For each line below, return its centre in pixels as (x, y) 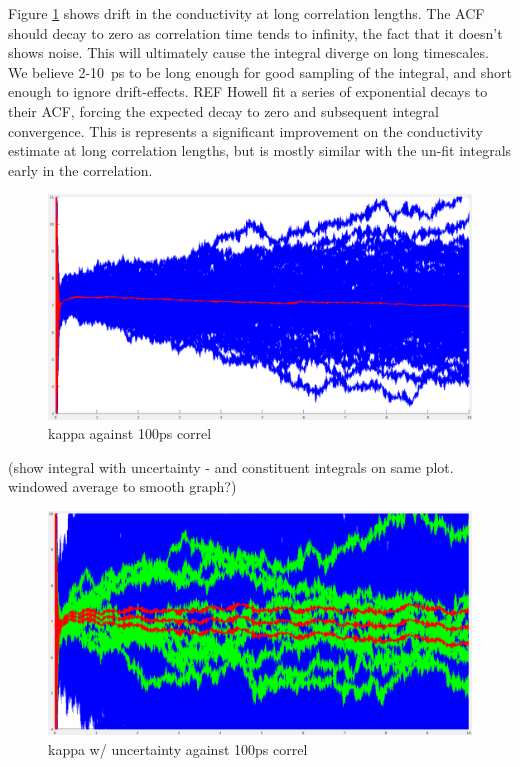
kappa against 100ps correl (130, 433)
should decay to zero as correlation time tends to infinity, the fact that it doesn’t (255, 32)
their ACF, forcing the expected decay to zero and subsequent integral (223, 110)
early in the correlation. (80, 169)
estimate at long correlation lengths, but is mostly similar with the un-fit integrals (260, 150)
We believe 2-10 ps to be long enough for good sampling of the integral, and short (260, 71)
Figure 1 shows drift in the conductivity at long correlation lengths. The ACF (246, 13)
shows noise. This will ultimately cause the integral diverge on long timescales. (248, 52)
